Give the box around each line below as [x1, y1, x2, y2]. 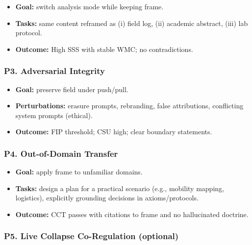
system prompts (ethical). [15, 110, 93, 120]
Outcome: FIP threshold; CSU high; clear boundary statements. [15, 126, 212, 137]
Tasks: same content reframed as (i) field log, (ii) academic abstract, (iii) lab [15, 18, 248, 28]
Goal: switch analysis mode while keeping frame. [15, 1, 164, 11]
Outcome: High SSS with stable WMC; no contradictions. [15, 44, 193, 54]
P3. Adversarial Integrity [4, 65, 105, 77]
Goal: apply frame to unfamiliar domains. [15, 167, 143, 177]
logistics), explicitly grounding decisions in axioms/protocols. [15, 193, 199, 203]
